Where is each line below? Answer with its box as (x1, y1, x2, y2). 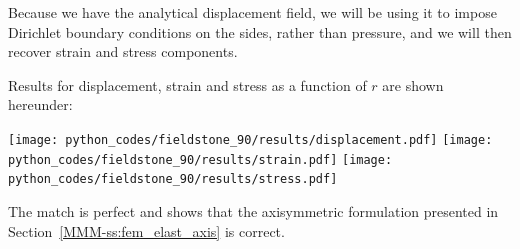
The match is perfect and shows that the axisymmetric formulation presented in (8, 200, 499, 221)
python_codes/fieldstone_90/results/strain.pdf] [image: (8, 152, 393, 167)
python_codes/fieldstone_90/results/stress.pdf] (8, 172, 338, 187)
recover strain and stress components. (8, 41, 238, 62)
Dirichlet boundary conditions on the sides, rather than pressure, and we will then (8, 21, 512, 42)
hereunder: (8, 94, 73, 115)
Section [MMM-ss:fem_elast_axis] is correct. (8, 220, 285, 241)
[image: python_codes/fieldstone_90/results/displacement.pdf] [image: (8, 132, 493, 147)
